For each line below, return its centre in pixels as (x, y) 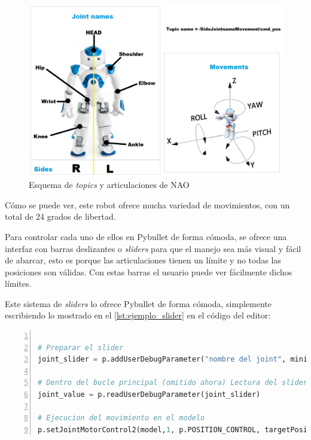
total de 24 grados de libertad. (60, 216)
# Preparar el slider (81, 348)
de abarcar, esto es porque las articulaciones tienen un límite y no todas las (143, 260)
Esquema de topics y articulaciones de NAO (109, 185)
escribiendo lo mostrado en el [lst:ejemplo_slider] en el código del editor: (138, 315)
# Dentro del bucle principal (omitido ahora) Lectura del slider (173, 383)
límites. (18, 283)
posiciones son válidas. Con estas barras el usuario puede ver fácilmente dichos (149, 271)
